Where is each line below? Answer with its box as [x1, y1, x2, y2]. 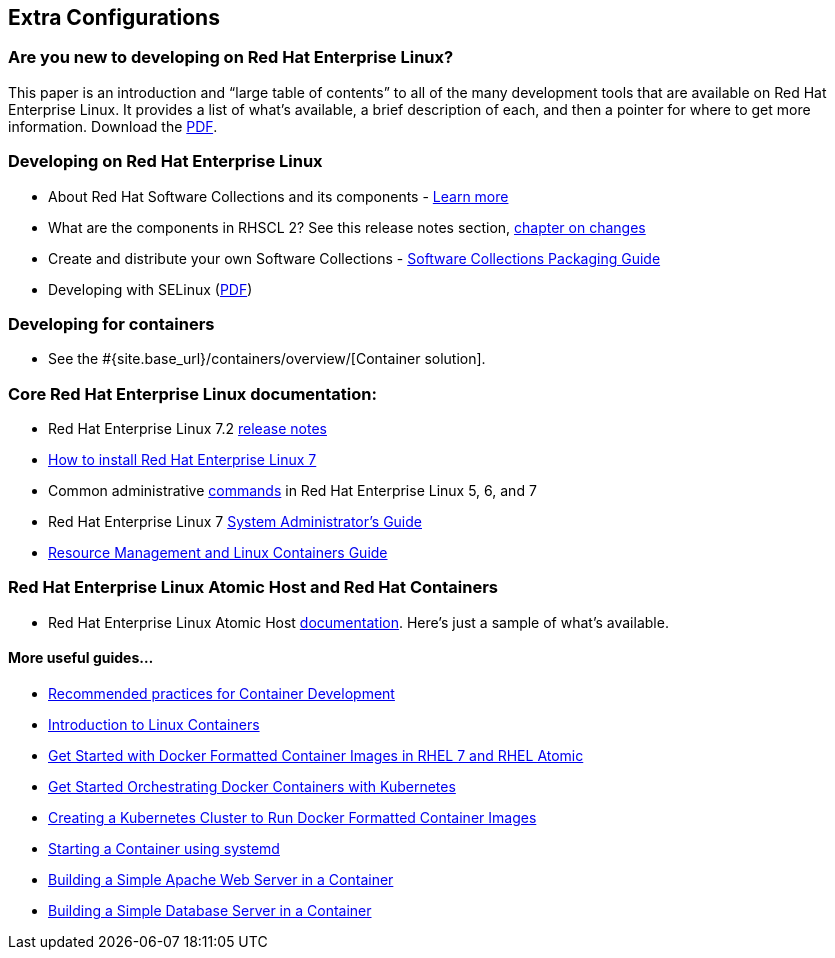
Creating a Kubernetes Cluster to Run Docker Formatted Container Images [48, 809, 537, 827]
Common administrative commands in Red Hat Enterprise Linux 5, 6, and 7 [48, 482, 537, 500]
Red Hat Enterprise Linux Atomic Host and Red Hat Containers [8, 577, 498, 598]
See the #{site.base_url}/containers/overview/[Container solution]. [48, 350, 486, 368]
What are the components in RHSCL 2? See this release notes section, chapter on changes [48, 218, 646, 236]
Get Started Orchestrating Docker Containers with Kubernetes [48, 778, 456, 796]
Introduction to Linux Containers [48, 716, 260, 734]
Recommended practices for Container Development [48, 685, 395, 703]
